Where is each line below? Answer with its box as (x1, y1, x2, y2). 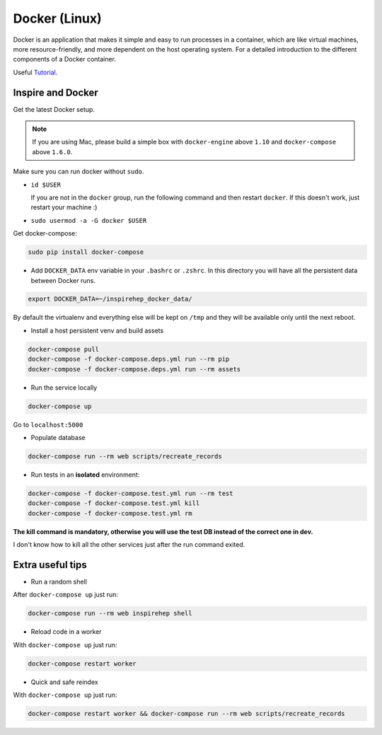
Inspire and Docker (13, 86, 98, 98)
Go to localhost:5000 (13, 420, 83, 429)
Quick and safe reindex (30, 678, 98, 686)
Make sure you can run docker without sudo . (13, 167, 144, 176)
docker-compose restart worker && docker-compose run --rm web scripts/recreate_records (28, 710, 346, 718)
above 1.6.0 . (32, 147, 73, 156)
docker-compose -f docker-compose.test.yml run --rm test (28, 489, 233, 497)
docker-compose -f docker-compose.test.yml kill (28, 499, 200, 507)
